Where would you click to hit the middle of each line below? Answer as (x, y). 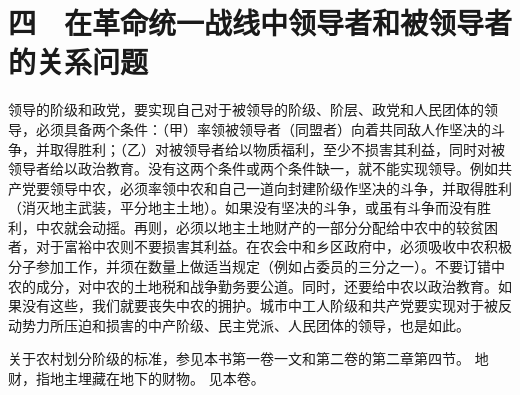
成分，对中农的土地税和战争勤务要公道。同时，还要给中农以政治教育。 (266, 285)
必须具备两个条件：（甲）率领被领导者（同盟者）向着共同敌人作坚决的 (263, 128)
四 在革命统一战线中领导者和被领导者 (260, 22)
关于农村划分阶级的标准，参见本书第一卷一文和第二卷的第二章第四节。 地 (248, 358)
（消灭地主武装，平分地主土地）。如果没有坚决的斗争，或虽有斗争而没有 (242, 207)
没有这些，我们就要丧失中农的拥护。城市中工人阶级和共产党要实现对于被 (259, 305)
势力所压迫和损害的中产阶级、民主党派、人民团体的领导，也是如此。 (245, 324)
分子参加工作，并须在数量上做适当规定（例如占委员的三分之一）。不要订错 (249, 266)
